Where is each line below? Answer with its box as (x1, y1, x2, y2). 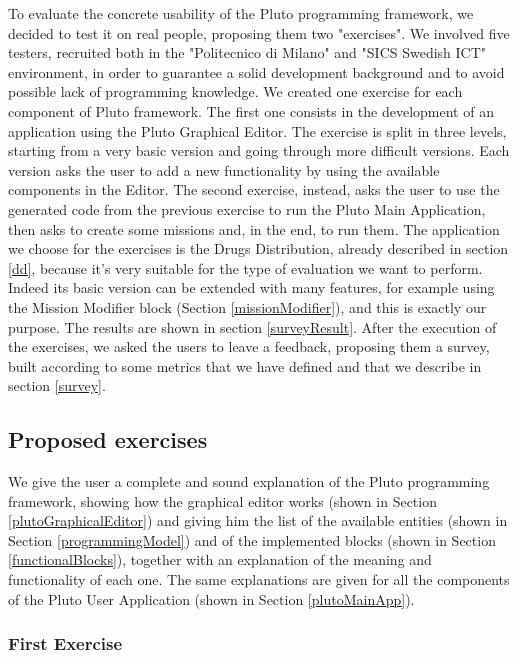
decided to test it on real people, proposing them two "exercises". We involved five (8, 22, 510, 43)
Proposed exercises (8, 424, 208, 455)
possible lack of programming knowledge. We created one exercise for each (8, 81, 463, 102)
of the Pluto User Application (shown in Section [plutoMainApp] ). (8, 588, 415, 609)
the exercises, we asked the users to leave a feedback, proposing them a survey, (8, 336, 490, 357)
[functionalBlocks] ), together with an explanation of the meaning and (8, 549, 432, 570)
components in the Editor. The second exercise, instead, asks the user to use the (8, 179, 500, 200)
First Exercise (8, 631, 123, 656)
